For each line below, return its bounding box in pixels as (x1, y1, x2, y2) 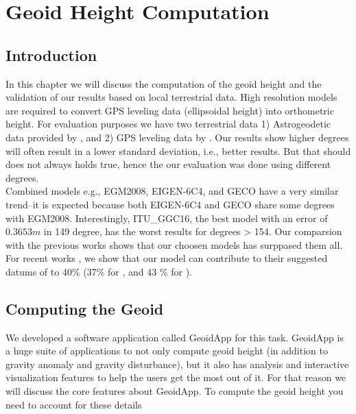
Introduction (5, 44, 97, 65)
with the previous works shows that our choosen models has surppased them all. (5, 237, 343, 252)
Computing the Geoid (5, 297, 164, 319)
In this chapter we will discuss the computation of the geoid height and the (5, 76, 322, 90)
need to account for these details (5, 397, 142, 411)
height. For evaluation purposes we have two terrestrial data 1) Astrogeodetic (5, 117, 331, 131)
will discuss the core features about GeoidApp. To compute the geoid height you (5, 384, 344, 398)
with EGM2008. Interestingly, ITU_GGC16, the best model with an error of (5, 210, 328, 225)
